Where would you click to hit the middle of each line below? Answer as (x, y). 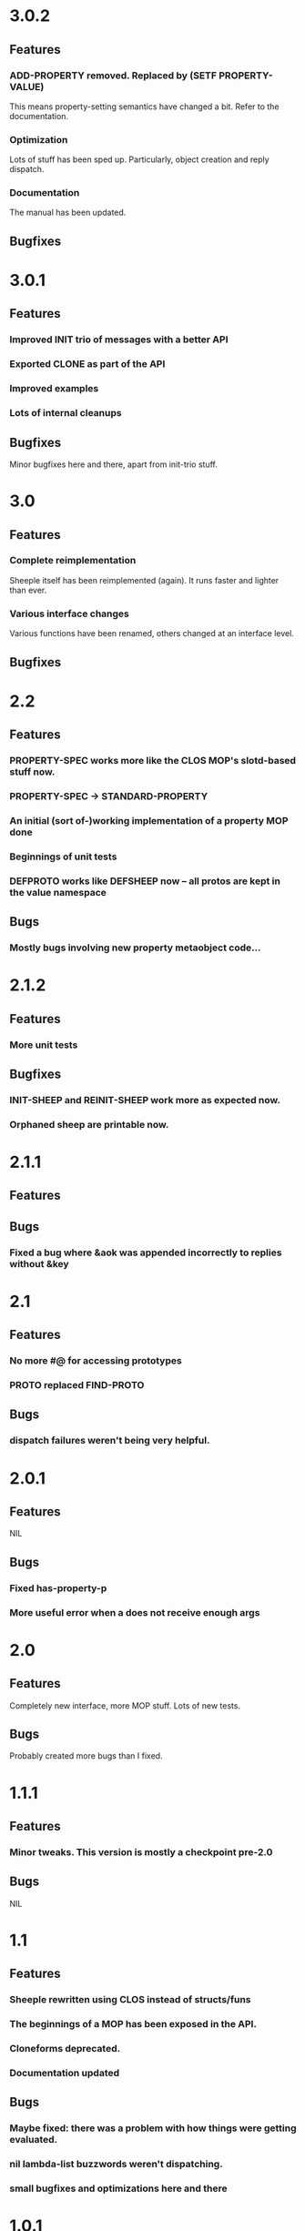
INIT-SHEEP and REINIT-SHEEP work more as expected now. (145, 1100)
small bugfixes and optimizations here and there (118, 2188)
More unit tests (44, 1045)
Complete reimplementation (73, 561)
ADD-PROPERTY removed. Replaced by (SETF (113, 76)
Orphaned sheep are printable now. (89, 1124)
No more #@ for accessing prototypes (96, 1361)
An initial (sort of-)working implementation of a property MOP (149, 820)
